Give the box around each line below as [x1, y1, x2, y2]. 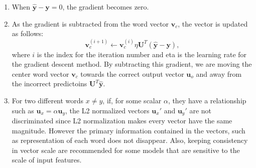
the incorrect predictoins [12, 78, 87, 89]
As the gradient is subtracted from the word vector [12, 18, 169, 29]
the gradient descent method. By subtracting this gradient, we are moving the [12, 59, 252, 69]
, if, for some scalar [102, 95, 162, 105]
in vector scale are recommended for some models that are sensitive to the [12, 144, 240, 155]
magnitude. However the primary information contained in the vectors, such [12, 125, 245, 135]
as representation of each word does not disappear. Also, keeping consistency [12, 135, 248, 145]
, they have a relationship [168, 95, 246, 105]
